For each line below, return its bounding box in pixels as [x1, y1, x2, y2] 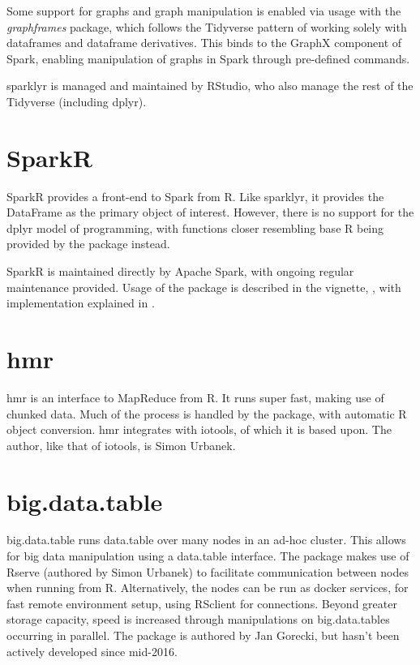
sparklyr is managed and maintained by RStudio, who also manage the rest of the [6, 77, 414, 94]
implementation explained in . [6, 294, 155, 311]
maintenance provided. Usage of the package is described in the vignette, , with [6, 278, 401, 295]
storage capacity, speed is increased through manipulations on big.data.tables [6, 611, 390, 628]
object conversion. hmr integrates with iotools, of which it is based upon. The [6, 421, 392, 438]
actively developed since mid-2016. [6, 642, 178, 659]
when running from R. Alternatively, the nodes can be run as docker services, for [6, 579, 409, 596]
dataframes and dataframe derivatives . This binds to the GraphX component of [6, 34, 402, 51]
